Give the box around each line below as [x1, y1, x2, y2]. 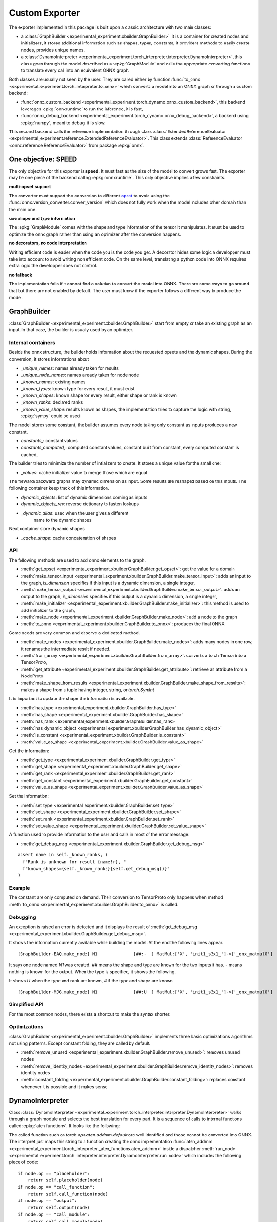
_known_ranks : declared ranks [21, 399, 83, 405]
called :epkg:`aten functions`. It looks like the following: [9, 1123, 120, 1129]
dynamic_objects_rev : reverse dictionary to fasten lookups [21, 501, 139, 507]
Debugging [9, 914, 36, 920]
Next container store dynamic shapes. [9, 526, 86, 532]
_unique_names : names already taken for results [21, 365, 119, 371]
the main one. [9, 206, 37, 212]
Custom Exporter [9, 7, 80, 18]
